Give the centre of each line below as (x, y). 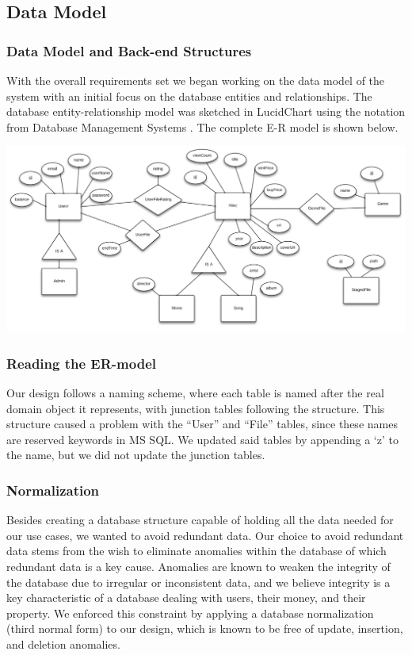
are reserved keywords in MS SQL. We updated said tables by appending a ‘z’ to (202, 439)
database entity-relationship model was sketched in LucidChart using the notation (206, 111)
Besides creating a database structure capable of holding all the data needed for (200, 520)
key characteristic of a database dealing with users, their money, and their (186, 598)
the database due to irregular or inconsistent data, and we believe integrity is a (198, 582)
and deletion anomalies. (63, 644)
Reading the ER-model (81, 363)
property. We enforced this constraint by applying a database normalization (190, 613)
